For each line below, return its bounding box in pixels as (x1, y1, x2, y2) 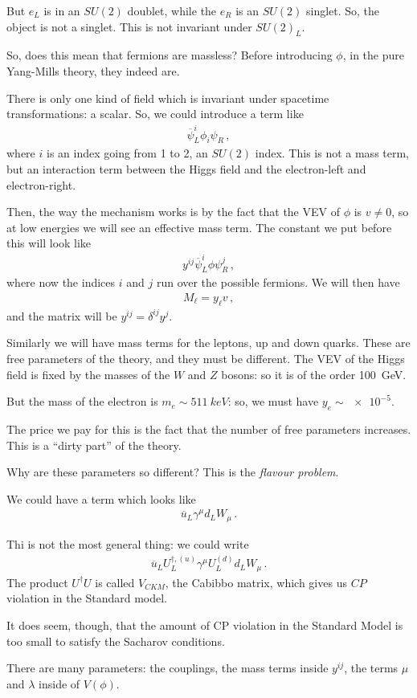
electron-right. (6, 176, 76, 193)
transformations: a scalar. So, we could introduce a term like (6, 105, 304, 122)
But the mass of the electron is (6, 393, 158, 410)
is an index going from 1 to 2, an (46, 145, 208, 161)
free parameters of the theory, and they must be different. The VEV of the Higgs (6, 350, 405, 367)
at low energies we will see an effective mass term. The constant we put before (6, 218, 392, 235)
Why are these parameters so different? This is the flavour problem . (6, 463, 339, 480)
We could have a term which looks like (6, 490, 196, 507)
